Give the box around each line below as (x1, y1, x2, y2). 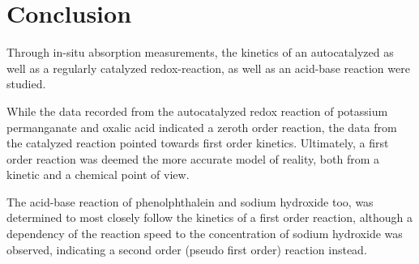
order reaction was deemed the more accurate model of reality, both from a (6, 150, 379, 167)
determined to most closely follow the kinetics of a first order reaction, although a (6, 209, 413, 226)
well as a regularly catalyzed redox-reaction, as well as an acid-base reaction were (6, 59, 410, 76)
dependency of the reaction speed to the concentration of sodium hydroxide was (6, 225, 403, 242)
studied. (6, 75, 46, 92)
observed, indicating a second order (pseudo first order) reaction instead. (6, 241, 367, 258)
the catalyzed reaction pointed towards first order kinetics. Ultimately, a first (6, 134, 389, 151)
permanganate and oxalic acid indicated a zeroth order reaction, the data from (6, 118, 397, 135)
